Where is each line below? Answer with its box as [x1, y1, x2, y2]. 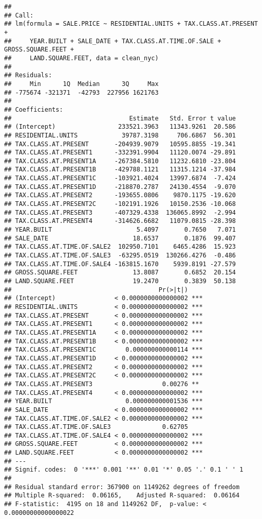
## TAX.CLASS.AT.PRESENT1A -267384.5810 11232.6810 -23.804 [4, 157, 236, 165]
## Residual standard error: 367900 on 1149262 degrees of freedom [4, 483, 240, 491]
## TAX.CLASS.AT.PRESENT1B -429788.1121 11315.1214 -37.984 [4, 166, 236, 174]
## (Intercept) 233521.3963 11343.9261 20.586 [4, 123, 236, 131]
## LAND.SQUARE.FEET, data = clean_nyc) [4, 54, 159, 62]
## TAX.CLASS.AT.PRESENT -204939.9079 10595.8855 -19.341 [4, 140, 236, 148]
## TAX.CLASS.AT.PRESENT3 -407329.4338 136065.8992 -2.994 [4, 209, 236, 216]
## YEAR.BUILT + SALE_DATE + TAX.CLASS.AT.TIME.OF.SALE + [4, 37, 221, 45]
